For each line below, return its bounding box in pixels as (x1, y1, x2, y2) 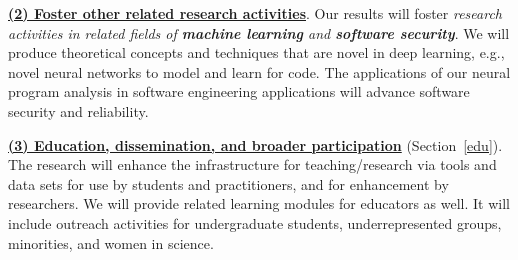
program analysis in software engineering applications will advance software (8, 81, 470, 102)
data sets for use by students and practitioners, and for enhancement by (8, 173, 449, 194)
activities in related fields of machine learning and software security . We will (8, 22, 510, 43)
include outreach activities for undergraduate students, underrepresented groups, (8, 212, 502, 233)
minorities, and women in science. (8, 232, 214, 253)
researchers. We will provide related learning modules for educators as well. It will (8, 193, 510, 214)
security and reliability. (8, 100, 149, 121)
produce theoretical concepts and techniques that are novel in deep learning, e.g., (8, 42, 505, 63)
